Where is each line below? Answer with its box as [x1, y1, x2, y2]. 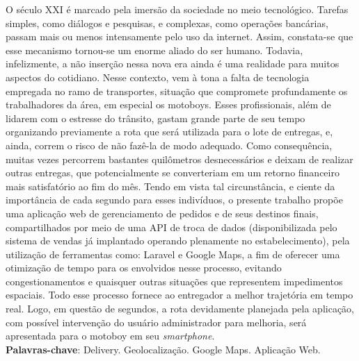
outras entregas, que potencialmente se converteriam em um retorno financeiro [6, 165, 340, 180]
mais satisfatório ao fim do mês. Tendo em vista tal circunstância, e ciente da [6, 178, 335, 193]
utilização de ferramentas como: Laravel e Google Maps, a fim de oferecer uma [6, 246, 340, 261]
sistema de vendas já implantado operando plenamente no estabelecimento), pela [6, 233, 350, 248]
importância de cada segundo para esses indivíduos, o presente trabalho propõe [6, 192, 343, 207]
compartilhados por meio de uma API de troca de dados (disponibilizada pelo [6, 219, 337, 234]
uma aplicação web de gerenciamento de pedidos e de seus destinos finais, [6, 205, 319, 220]
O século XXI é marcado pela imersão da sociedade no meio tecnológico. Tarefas [6, 2, 349, 16]
